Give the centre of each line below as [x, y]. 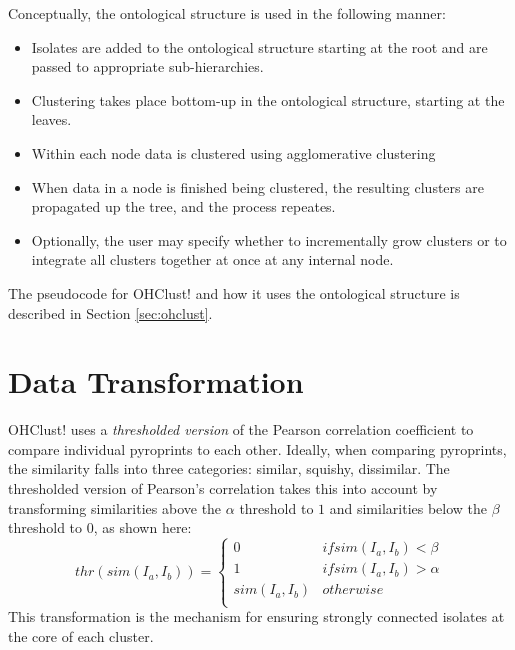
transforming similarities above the [115, 507]
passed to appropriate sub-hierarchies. [147, 66]
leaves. [51, 119]
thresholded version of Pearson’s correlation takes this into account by [223, 488]
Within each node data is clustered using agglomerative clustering [233, 152]
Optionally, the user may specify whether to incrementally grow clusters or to [269, 239]
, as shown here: [142, 527]
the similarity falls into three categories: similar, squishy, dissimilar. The [229, 468]
